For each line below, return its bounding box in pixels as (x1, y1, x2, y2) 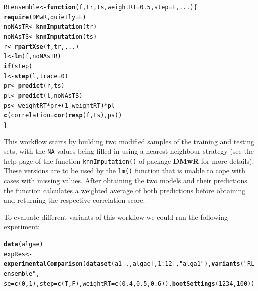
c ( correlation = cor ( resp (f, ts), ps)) (4, 112, 122, 119)
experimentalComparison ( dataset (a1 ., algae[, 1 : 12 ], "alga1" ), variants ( (4, 260, 244, 268)
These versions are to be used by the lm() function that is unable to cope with (4, 165, 245, 176)
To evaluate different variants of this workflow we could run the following (4, 211, 228, 222)
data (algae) (4, 241, 43, 248)
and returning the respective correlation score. (4, 195, 145, 205)
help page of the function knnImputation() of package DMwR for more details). (4, 155, 254, 166)
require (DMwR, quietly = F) (4, 13, 86, 21)
